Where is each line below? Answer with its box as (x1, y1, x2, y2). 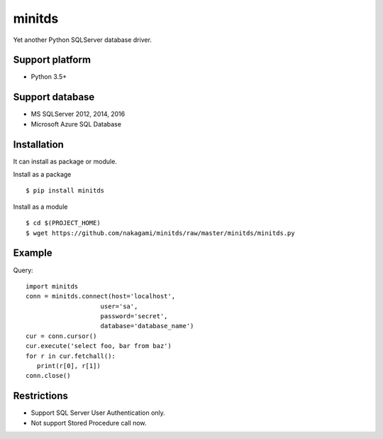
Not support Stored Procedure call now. (30, 418, 147, 427)
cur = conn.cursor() (26, 332, 97, 340)
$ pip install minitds (26, 187, 105, 195)
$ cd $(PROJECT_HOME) (26, 219, 101, 227)
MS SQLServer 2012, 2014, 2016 (30, 110, 126, 119)
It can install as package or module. (13, 157, 117, 166)
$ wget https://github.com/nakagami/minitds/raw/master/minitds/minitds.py (26, 229, 295, 237)
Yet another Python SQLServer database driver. (13, 36, 152, 44)
